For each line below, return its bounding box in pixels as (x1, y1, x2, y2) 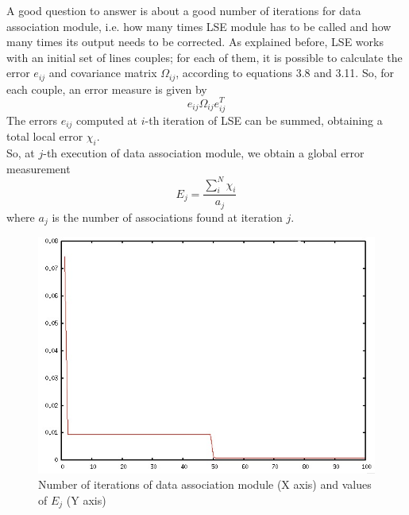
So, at (6, 144, 35, 161)
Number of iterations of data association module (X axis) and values (38, 476, 372, 493)
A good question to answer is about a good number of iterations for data (6, 2, 361, 18)
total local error (6, 128, 83, 145)
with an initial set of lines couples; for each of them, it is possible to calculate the (6, 48, 403, 65)
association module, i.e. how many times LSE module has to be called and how (6, 17, 392, 34)
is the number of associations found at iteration (52, 208, 283, 225)
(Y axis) (66, 491, 106, 508)
